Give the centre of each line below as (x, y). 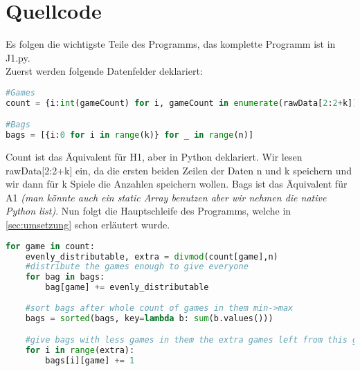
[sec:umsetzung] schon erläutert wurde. (88, 225)
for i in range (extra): (80, 351)
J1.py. (18, 57)
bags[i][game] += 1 (90, 361)
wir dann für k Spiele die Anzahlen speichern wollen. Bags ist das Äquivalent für (177, 184)
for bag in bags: (65, 277)
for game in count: (50, 246)
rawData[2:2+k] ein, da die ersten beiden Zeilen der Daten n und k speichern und (179, 170)
